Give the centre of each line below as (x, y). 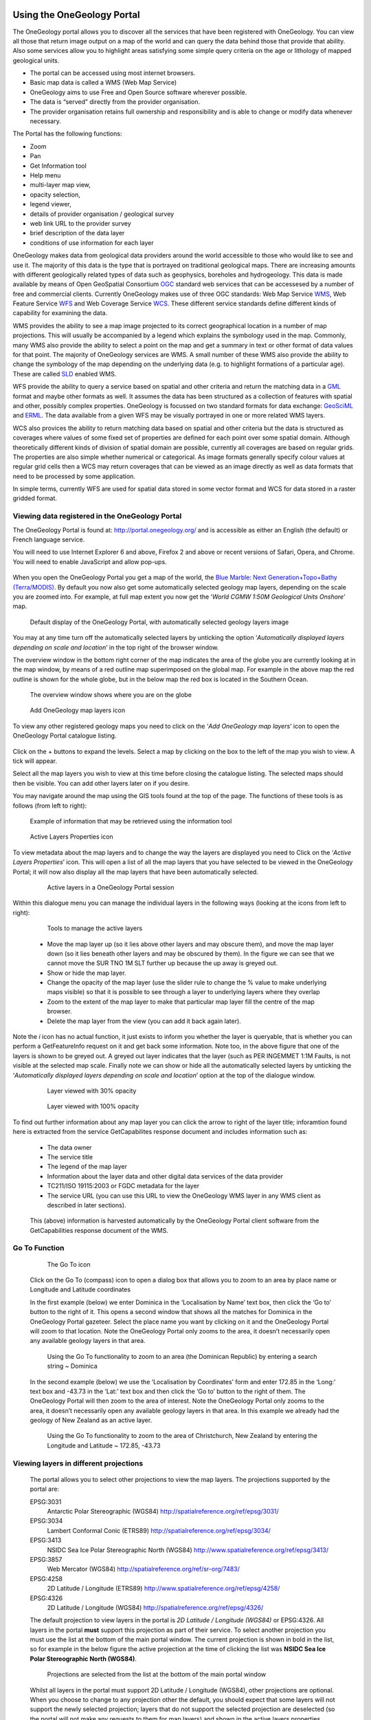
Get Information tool (58, 166)
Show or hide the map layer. (87, 973)
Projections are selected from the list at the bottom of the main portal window (157, 1675)
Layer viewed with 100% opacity (93, 1106)
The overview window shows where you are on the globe (111, 695)
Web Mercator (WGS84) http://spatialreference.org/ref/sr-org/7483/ (144, 1569)
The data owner (69, 1147)
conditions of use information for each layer (92, 243)
